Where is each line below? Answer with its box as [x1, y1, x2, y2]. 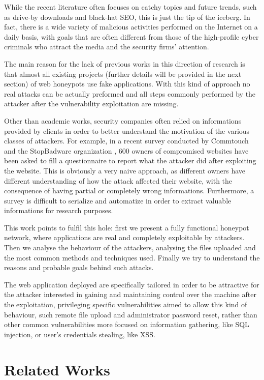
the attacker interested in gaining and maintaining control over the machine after [4, 289, 256, 300]
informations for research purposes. [4, 205, 113, 216]
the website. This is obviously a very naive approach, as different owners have [4, 165, 246, 176]
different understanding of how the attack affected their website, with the [4, 175, 233, 186]
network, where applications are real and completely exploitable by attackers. [4, 232, 245, 243]
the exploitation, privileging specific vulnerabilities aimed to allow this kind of [4, 299, 247, 310]
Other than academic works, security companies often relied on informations [4, 115, 242, 126]
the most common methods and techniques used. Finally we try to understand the [4, 252, 260, 262]
